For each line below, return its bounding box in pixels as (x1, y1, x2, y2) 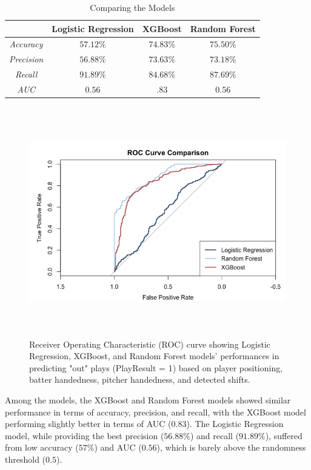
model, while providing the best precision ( (5, 429, 164, 442)
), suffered (265, 429, 303, 442)
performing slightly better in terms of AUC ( (5, 417, 172, 430)
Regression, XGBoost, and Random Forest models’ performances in (29, 349, 279, 362)
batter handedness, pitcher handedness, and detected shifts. (29, 373, 250, 386)
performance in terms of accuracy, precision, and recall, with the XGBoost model (5, 405, 306, 418)
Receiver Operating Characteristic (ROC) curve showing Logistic (29, 337, 271, 350)
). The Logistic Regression (186, 417, 284, 430)
